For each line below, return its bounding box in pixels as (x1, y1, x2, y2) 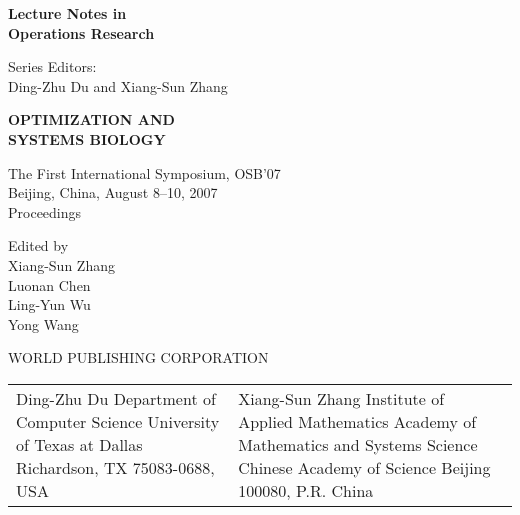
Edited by (8, 235, 69, 256)
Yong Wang (8, 313, 79, 334)
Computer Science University (16, 409, 220, 433)
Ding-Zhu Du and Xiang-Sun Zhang (8, 75, 228, 96)
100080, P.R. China (238, 478, 374, 502)
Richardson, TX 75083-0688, (16, 455, 215, 479)
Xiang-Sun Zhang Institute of (238, 386, 445, 410)
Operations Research (8, 22, 155, 43)
